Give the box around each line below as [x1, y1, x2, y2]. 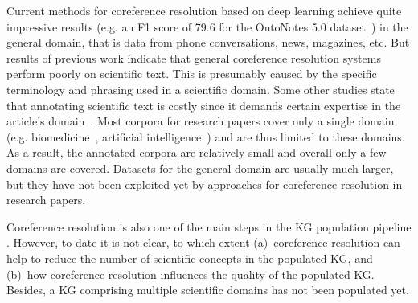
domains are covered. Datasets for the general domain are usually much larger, [6, 159, 394, 176]
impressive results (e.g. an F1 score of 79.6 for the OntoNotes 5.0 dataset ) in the [6, 18, 408, 35]
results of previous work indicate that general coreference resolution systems [6, 49, 381, 66]
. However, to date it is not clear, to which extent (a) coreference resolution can [6, 234, 400, 251]
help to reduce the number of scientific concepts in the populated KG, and [6, 249, 373, 266]
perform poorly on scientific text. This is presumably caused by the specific [6, 65, 377, 82]
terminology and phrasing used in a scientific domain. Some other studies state [6, 80, 395, 97]
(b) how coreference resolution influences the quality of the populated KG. [6, 265, 375, 282]
